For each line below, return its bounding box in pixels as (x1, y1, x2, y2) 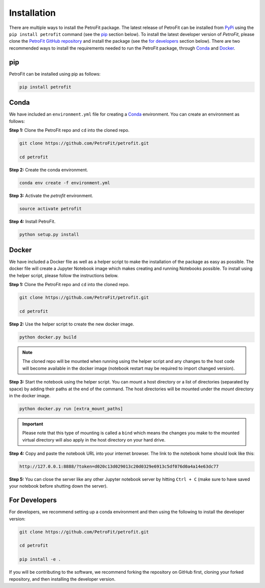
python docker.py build (19, 334, 77, 340)
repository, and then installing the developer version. (9, 576, 116, 582)
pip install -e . (19, 557, 61, 562)
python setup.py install (19, 232, 79, 237)
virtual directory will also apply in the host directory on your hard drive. (22, 437, 166, 442)
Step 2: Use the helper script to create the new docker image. (9, 321, 134, 327)
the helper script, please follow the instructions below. (9, 272, 119, 278)
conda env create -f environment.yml (19, 180, 110, 185)
